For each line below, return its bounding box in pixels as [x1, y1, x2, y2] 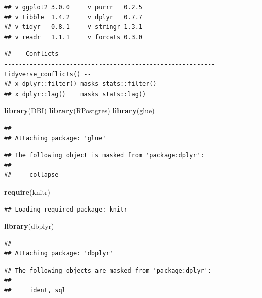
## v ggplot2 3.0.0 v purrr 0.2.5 [4, 4, 143, 11]
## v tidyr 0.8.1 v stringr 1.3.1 [4, 23, 143, 31]
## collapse [4, 171, 59, 179]
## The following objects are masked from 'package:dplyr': [4, 266, 212, 274]
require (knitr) [4, 186, 50, 197]
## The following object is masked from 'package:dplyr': [4, 152, 204, 159]
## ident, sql [4, 287, 66, 294]
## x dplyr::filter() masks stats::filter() [4, 80, 157, 88]
